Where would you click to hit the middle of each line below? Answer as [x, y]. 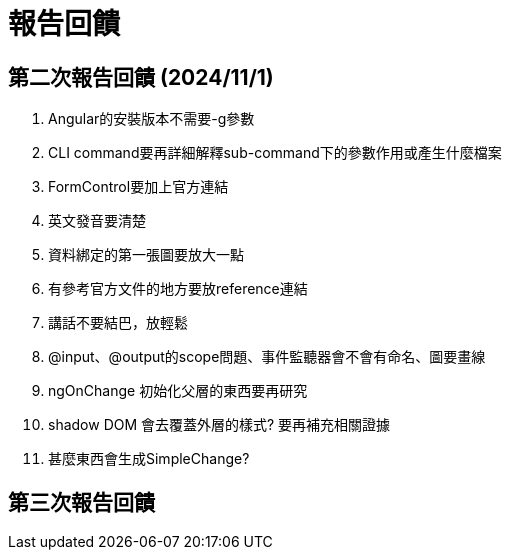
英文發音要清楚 [97, 221]
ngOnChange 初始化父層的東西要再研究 [178, 391]
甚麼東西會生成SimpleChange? [149, 459]
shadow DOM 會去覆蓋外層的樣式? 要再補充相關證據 [219, 425]
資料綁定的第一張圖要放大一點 [146, 255]
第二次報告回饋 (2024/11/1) [141, 77]
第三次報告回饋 [81, 502]
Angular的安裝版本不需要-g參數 [151, 119]
